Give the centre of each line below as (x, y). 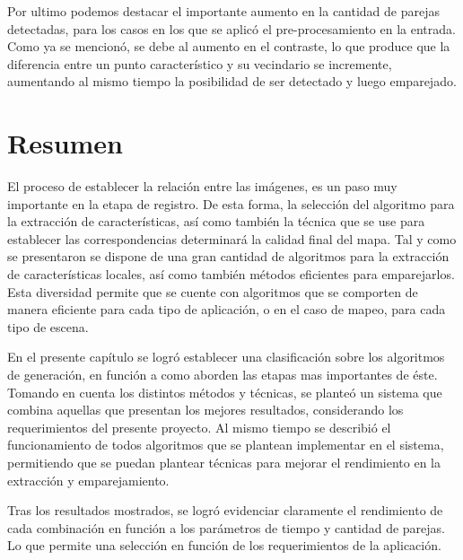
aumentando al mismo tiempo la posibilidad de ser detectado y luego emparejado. (232, 81)
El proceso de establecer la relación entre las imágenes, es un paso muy (202, 186)
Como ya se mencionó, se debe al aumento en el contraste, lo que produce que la (229, 46)
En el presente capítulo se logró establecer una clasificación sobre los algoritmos (226, 357)
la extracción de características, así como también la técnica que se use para (216, 221)
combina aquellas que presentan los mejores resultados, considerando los (205, 410)
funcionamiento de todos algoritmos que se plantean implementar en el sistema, (226, 445)
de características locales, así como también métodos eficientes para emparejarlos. (231, 274)
